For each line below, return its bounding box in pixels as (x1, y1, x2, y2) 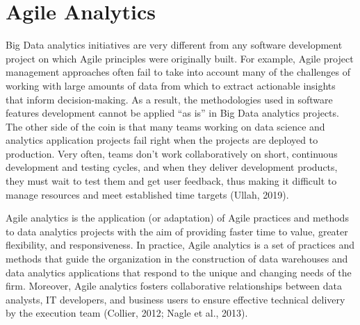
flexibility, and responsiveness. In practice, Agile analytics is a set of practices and (6, 237, 354, 252)
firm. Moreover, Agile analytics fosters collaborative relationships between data (6, 278, 343, 293)
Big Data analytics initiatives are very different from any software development (6, 37, 343, 52)
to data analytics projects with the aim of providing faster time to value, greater (6, 224, 348, 238)
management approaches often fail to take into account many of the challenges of (6, 65, 350, 79)
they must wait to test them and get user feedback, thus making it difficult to (6, 174, 337, 188)
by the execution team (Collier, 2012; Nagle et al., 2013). (6, 306, 248, 320)
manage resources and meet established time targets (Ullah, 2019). (6, 187, 289, 201)
